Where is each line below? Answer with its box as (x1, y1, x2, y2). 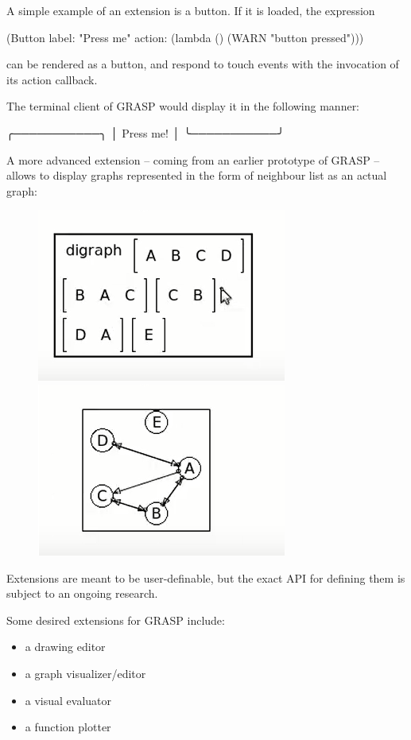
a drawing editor (25, 638, 106, 655)
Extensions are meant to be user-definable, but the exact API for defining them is (6, 569, 405, 586)
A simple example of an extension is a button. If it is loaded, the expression (6, 2, 375, 18)
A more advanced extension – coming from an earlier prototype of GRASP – (6, 151, 380, 168)
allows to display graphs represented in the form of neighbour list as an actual (6, 167, 387, 184)
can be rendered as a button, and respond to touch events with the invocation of (6, 56, 399, 72)
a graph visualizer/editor (25, 664, 146, 681)
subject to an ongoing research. (6, 585, 158, 602)
